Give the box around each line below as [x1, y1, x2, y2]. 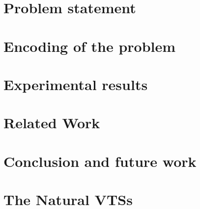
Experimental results [3, 74, 148, 94]
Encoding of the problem [3, 36, 176, 56]
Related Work [3, 113, 100, 133]
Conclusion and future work [3, 151, 197, 171]
